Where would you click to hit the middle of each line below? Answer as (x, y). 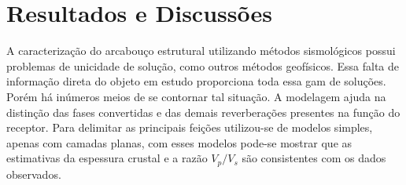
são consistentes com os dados (314, 158)
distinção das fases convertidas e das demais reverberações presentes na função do (203, 112)
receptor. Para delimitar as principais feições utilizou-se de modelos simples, (190, 127)
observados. (34, 174)
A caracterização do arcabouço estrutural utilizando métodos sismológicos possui (201, 51)
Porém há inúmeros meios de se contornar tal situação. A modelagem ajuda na (196, 96)
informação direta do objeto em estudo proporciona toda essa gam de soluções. (196, 81)
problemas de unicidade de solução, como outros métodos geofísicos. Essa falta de (203, 65)
